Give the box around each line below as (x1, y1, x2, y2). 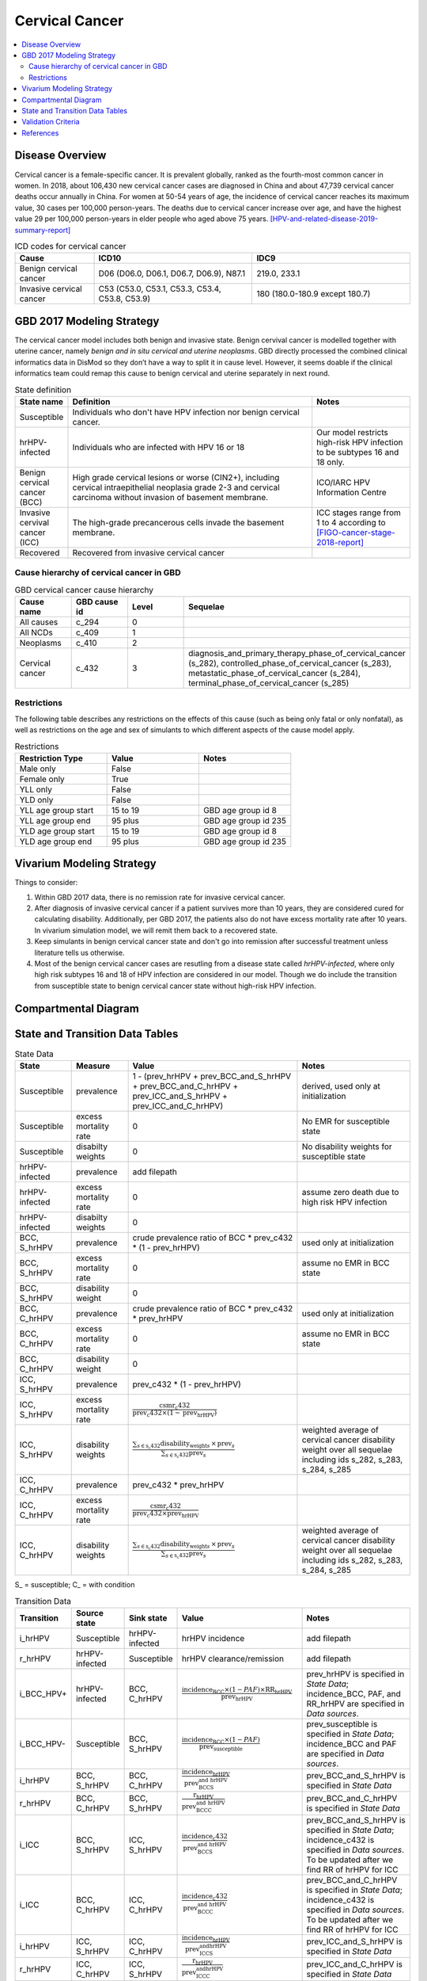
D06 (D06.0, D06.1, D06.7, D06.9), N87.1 (98, 268, 246, 279)
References (21, 128, 59, 138)
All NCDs (19, 627, 53, 638)
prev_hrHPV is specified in (306, 1668, 405, 1679)
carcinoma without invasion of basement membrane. (72, 491, 269, 502)
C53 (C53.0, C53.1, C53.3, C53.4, (98, 284, 221, 295)
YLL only (19, 784, 53, 795)
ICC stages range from (316, 507, 401, 518)
